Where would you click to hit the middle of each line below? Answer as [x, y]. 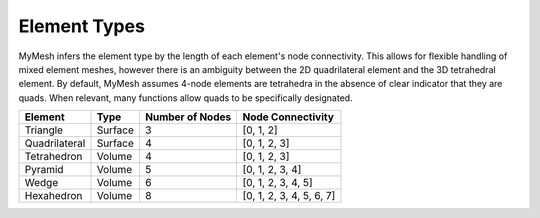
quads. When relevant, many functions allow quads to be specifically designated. [186, 97]
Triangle [44, 130]
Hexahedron [53, 196]
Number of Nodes [188, 117]
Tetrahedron [53, 157]
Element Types [81, 26]
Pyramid [44, 170]
